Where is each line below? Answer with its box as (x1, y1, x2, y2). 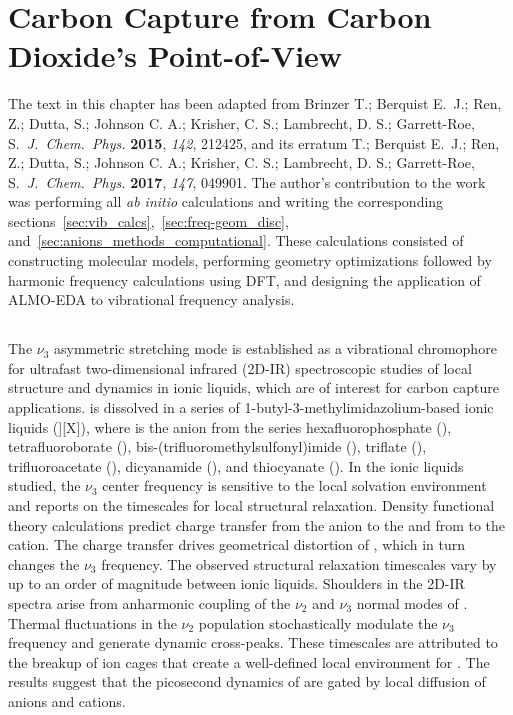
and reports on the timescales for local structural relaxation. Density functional (8, 494, 495, 515)
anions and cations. (8, 690, 126, 711)
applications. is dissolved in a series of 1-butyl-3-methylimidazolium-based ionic (8, 397, 494, 418)
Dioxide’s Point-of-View (8, 35, 343, 76)
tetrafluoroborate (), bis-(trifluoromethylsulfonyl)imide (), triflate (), (8, 436, 427, 457)
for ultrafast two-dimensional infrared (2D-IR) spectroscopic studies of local (8, 357, 472, 378)
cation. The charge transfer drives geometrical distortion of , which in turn (8, 534, 466, 555)
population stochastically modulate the (198, 612, 438, 633)
